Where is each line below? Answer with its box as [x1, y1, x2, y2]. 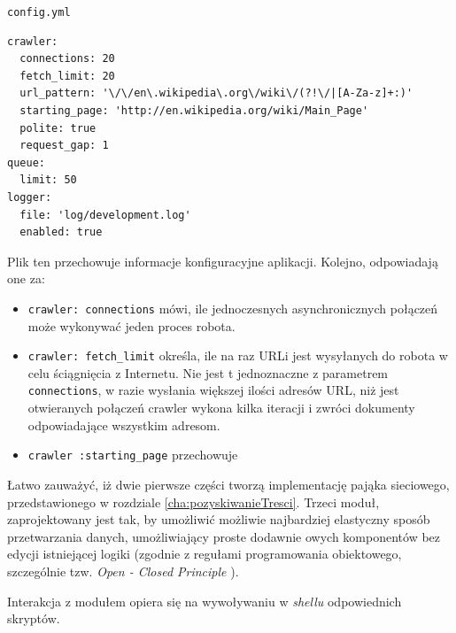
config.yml [7, 6, 71, 19]
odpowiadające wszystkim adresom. [27, 415, 220, 434]
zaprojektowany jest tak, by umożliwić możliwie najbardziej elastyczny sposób [7, 510, 430, 529]
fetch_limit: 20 [19, 69, 115, 82]
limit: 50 [19, 174, 77, 187]
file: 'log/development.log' [19, 208, 191, 221]
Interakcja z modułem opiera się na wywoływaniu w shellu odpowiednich [7, 591, 402, 610]
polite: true [19, 121, 97, 135]
